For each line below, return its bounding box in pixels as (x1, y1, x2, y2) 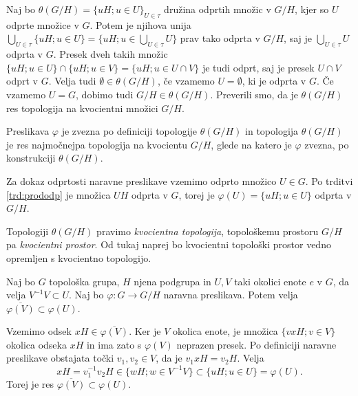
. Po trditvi (305, 173, 353, 188)
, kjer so (295, 2, 329, 16)
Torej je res (6, 376, 54, 390)
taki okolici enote (234, 274, 306, 288)
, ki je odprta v (242, 74, 306, 88)
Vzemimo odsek (6, 324, 72, 338)
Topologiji (6, 223, 49, 238)
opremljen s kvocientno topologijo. (6, 250, 151, 265)
